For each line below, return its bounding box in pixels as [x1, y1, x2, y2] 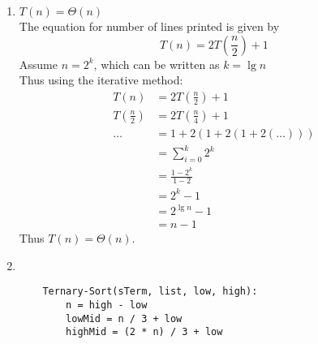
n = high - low [66, 299, 148, 312]
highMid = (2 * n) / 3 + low [66, 326, 223, 338]
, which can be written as [93, 55, 220, 72]
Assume [19, 55, 58, 72]
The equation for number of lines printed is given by [19, 18, 280, 34]
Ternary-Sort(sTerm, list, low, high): [42, 286, 258, 298]
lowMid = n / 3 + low [66, 312, 183, 325]
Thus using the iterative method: [19, 71, 183, 88]
